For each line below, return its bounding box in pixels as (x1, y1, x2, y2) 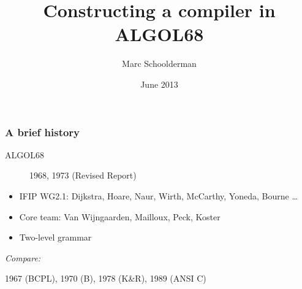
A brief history (5, 124, 80, 139)
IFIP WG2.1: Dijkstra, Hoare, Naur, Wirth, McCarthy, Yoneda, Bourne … (19, 189, 298, 202)
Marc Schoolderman (122, 57, 197, 70)
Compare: (5, 251, 41, 264)
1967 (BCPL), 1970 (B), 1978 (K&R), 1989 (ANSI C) (5, 272, 206, 285)
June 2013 (140, 77, 178, 90)
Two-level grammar (19, 231, 92, 244)
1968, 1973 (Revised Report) (29, 169, 137, 182)
